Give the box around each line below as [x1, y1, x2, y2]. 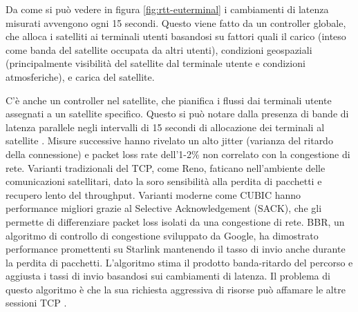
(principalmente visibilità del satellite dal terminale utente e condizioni [6, 56, 305, 70]
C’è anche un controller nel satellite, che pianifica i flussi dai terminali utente [6, 92, 332, 107]
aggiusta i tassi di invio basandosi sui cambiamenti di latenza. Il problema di [6, 269, 330, 283]
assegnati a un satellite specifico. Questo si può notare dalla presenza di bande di [6, 106, 349, 121]
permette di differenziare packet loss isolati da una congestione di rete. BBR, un [6, 214, 345, 228]
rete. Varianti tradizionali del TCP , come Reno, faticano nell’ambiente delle [6, 160, 326, 175]
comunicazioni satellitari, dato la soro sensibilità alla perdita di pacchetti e [6, 174, 322, 188]
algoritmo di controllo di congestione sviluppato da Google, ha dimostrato [6, 228, 319, 242]
